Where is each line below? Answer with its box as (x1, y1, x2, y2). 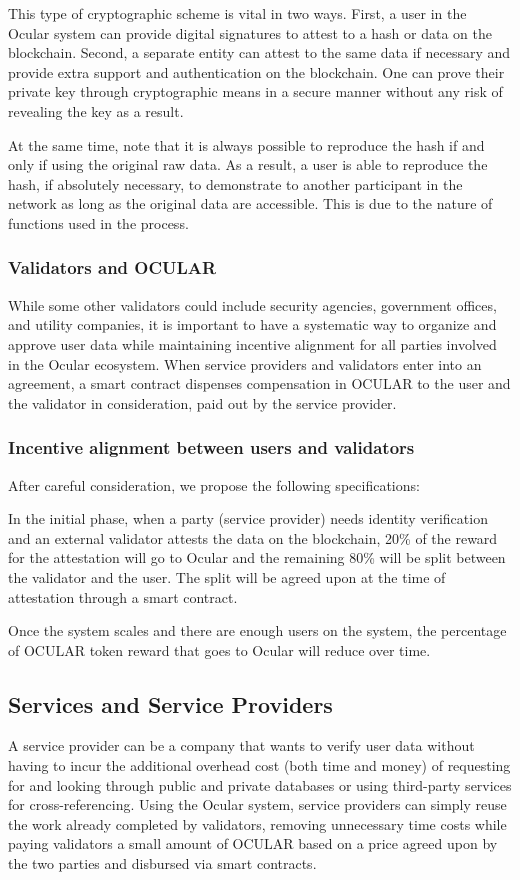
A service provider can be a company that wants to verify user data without (8, 735, 475, 756)
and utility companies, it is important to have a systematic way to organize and (8, 314, 497, 335)
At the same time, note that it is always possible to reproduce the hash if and (8, 134, 485, 155)
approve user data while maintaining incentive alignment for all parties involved (8, 333, 497, 354)
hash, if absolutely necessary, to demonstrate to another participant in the (8, 173, 463, 194)
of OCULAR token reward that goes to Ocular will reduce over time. (8, 639, 431, 660)
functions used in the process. (8, 212, 189, 233)
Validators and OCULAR (8, 255, 217, 280)
